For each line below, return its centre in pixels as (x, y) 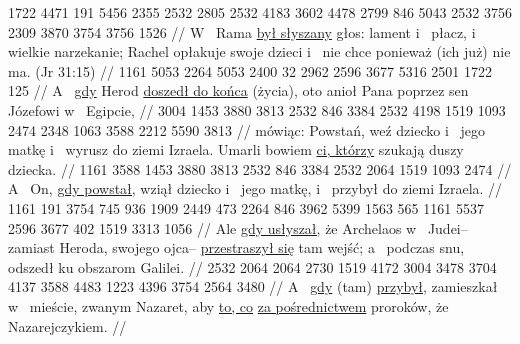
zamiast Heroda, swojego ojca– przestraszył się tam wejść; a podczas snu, (236, 247)
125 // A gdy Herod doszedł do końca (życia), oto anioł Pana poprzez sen (238, 90)
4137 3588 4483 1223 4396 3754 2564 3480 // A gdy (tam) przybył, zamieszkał (253, 286)
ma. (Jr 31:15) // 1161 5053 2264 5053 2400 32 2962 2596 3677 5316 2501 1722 (250, 70)
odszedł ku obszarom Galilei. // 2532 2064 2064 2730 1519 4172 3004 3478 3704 (252, 266)
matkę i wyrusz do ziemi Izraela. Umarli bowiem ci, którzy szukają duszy (236, 149)
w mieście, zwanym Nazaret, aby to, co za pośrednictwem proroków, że (228, 305)
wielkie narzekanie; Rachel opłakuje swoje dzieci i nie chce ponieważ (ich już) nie (259, 51)
